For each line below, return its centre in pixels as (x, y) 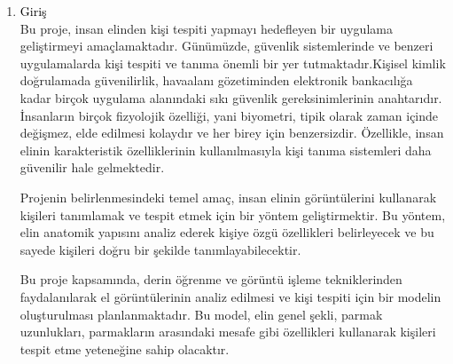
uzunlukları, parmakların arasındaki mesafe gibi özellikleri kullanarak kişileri (228, 332)
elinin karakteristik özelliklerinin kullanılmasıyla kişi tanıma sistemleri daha (226, 150)
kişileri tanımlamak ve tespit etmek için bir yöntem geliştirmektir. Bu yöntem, (233, 214)
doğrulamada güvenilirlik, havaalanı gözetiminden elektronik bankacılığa (216, 80)
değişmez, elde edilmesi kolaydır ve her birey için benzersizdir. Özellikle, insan (232, 133)
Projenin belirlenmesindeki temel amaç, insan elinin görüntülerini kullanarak (228, 197)
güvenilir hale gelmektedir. (92, 167)
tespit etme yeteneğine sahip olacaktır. (125, 348)
